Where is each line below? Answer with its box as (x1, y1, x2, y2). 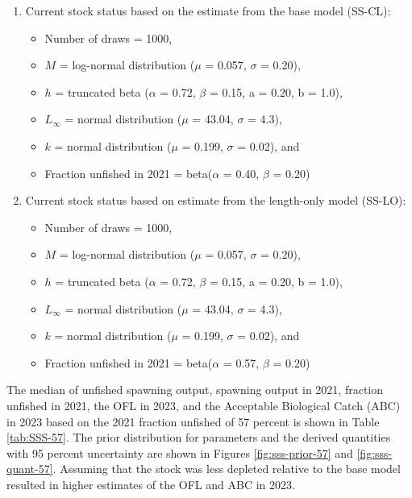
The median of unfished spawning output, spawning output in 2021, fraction (6, 381, 384, 398)
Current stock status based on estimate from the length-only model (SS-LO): (25, 192, 406, 209)
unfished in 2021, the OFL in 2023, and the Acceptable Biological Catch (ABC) (6, 396, 401, 413)
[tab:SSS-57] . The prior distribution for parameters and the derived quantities (6, 429, 391, 446)
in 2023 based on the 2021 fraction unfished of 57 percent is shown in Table (6, 413, 380, 430)
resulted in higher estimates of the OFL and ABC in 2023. (6, 475, 295, 492)
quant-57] (6, 460, 53, 477)
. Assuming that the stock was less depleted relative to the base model (52, 460, 401, 477)
